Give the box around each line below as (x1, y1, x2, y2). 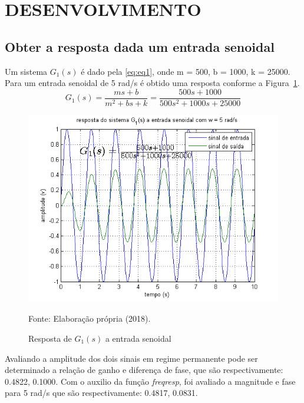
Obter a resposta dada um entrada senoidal (5, 37, 275, 55)
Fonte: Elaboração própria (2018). (28, 312, 151, 325)
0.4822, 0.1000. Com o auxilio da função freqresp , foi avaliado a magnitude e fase (5, 375, 296, 387)
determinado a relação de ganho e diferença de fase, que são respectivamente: (5, 364, 283, 376)
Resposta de (28, 332, 72, 345)
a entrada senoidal (105, 332, 171, 345)
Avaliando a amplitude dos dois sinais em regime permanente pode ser (5, 352, 258, 364)
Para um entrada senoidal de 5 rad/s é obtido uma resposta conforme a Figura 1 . (5, 77, 300, 89)
